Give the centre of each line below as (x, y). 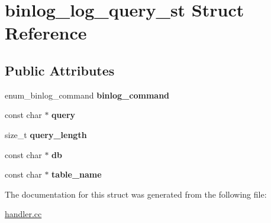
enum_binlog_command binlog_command (87, 95)
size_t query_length (46, 134)
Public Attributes (60, 70)
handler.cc (23, 214)
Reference (46, 33)
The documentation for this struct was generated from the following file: (136, 194)
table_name (77, 174)
